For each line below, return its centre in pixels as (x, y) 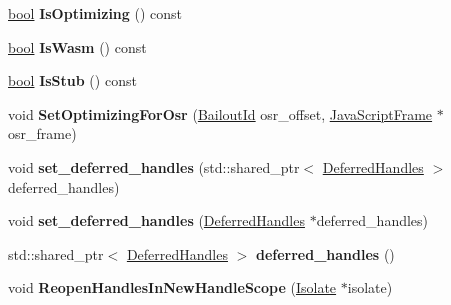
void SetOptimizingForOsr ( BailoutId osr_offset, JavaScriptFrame (220, 113)
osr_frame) (42, 133)
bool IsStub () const (72, 80)
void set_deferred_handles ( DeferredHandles (156, 220)
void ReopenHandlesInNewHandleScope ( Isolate (172, 287)
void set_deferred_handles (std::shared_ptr (154, 166)
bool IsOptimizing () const (95, 13)
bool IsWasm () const (77, 46)
